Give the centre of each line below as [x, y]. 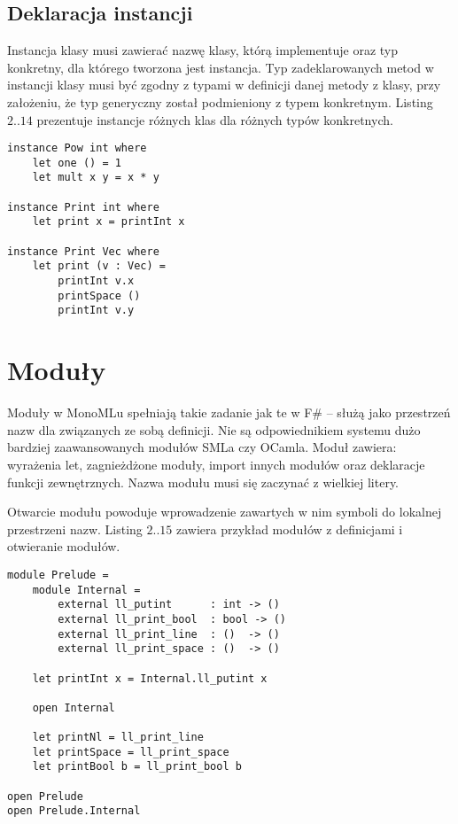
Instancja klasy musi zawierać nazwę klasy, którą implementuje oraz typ [202, 50]
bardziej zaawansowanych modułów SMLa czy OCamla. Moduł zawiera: [202, 447]
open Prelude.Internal [74, 811]
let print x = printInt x [109, 222]
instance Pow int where [77, 148]
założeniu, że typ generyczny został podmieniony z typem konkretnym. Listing [220, 101]
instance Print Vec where [83, 251]
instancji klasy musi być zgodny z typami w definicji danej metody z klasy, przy [224, 85]
